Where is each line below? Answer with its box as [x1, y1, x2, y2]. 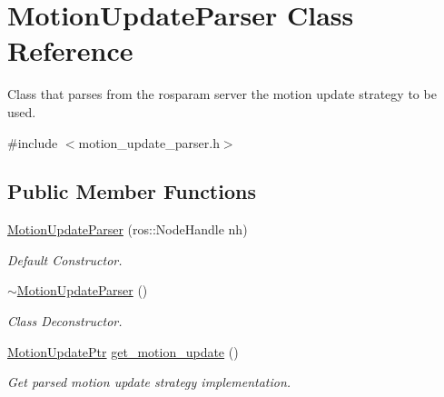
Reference [7, 32, 133, 69]
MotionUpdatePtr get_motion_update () [7, 342, 239, 361]
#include [7, 133, 58, 152]
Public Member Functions [7, 177, 256, 205]
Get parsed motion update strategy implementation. [7, 372, 291, 392]
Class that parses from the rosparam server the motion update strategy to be [7, 84, 437, 104]
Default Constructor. [7, 250, 123, 269]
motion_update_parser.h [78, 133, 220, 152]
